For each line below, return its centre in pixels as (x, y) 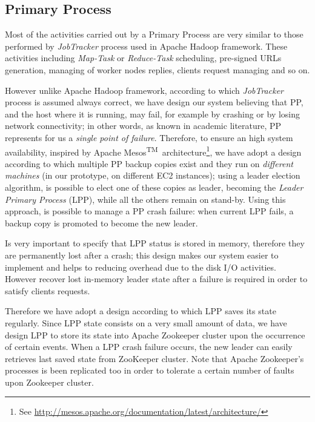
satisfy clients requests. (48, 290)
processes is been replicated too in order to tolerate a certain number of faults (150, 370)
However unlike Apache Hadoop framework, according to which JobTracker (144, 90)
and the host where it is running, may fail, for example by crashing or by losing (153, 114)
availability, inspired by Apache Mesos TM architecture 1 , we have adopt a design (153, 151)
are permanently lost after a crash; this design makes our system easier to (142, 255)
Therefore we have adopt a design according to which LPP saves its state (141, 311)
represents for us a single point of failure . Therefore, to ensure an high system (149, 137)
